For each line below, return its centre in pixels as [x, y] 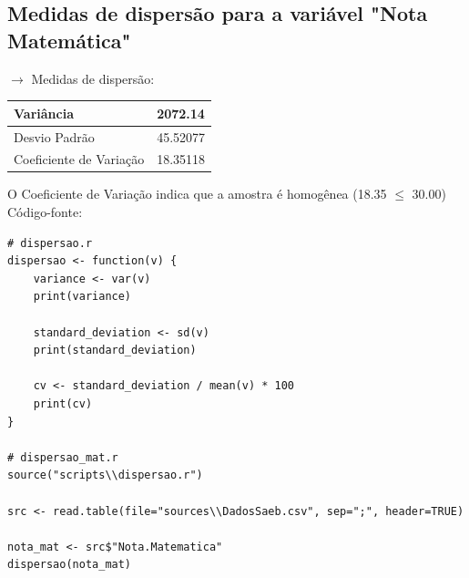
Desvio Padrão [54, 136]
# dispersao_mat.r [63, 457]
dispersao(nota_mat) [70, 565]
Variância [44, 113]
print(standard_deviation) [115, 351]
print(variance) [82, 297]
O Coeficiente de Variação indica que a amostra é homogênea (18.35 [197, 194]
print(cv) [63, 404]
